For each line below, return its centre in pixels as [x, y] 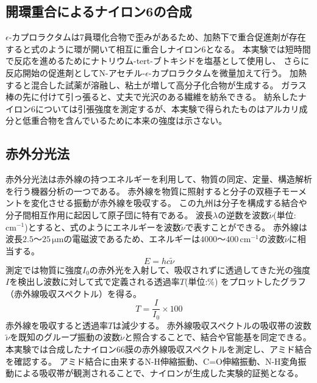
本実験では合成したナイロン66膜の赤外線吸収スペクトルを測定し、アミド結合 [159, 349]
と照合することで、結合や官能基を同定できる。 [218, 337]
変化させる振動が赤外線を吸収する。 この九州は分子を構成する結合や [169, 203]
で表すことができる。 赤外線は [246, 227]
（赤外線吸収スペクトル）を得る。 [74, 293]
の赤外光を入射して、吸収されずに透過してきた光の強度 [200, 269]
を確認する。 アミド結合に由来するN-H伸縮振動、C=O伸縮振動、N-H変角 [152, 361]
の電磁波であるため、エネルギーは [132, 239]
